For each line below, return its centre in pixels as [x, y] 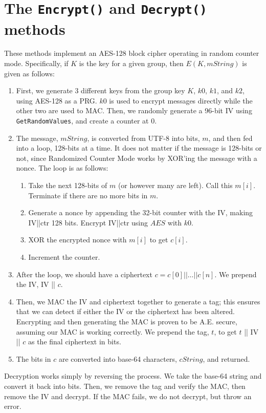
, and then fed [230, 138]
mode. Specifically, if [36, 63]
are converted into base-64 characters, [118, 358]
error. [13, 406]
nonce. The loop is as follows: [62, 168]
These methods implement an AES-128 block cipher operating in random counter [132, 53]
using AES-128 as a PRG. [57, 100]
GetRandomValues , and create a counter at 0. [86, 120]
